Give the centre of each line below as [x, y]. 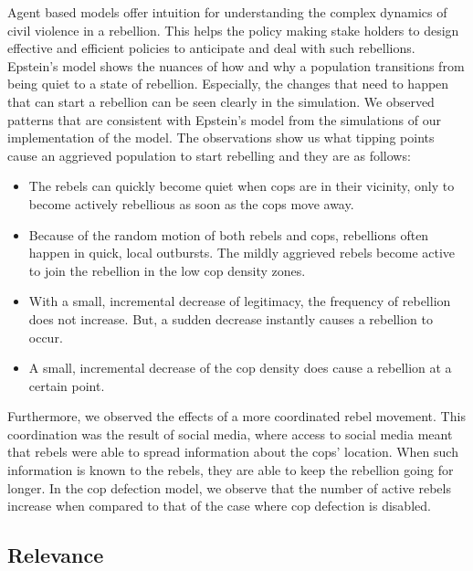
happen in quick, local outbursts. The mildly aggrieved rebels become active [242, 253]
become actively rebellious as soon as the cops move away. [191, 203]
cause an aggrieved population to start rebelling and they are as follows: [209, 155]
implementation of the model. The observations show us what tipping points [221, 137]
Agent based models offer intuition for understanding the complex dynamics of [227, 12]
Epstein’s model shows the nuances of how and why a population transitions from [236, 65]
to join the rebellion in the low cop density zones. [167, 270]
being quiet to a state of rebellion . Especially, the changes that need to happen [228, 84]
